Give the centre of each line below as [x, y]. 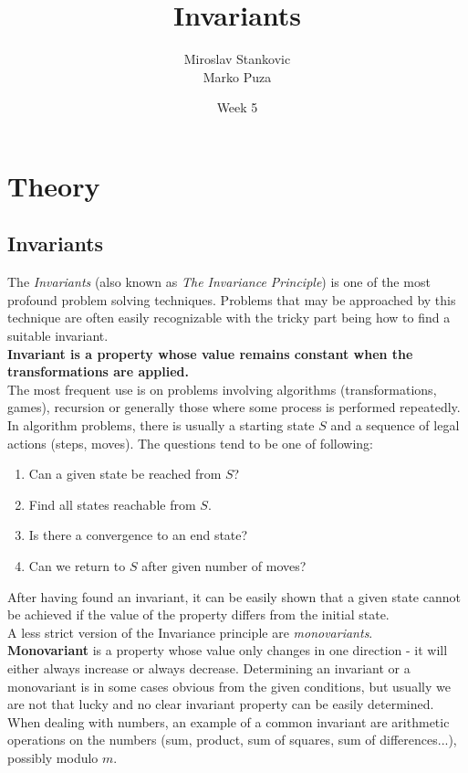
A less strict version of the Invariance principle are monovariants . [190, 632]
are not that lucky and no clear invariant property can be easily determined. [221, 704]
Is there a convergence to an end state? [138, 535]
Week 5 [237, 107]
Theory [54, 185]
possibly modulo [53, 757]
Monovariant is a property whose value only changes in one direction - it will [228, 650]
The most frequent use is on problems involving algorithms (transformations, [222, 389]
